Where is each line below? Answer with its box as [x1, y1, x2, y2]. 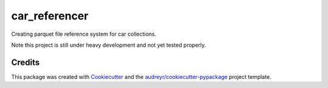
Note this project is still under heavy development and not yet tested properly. [11, 41, 207, 49]
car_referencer [11, 9, 89, 22]
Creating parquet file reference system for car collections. [11, 30, 157, 38]
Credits [11, 57, 40, 67]
